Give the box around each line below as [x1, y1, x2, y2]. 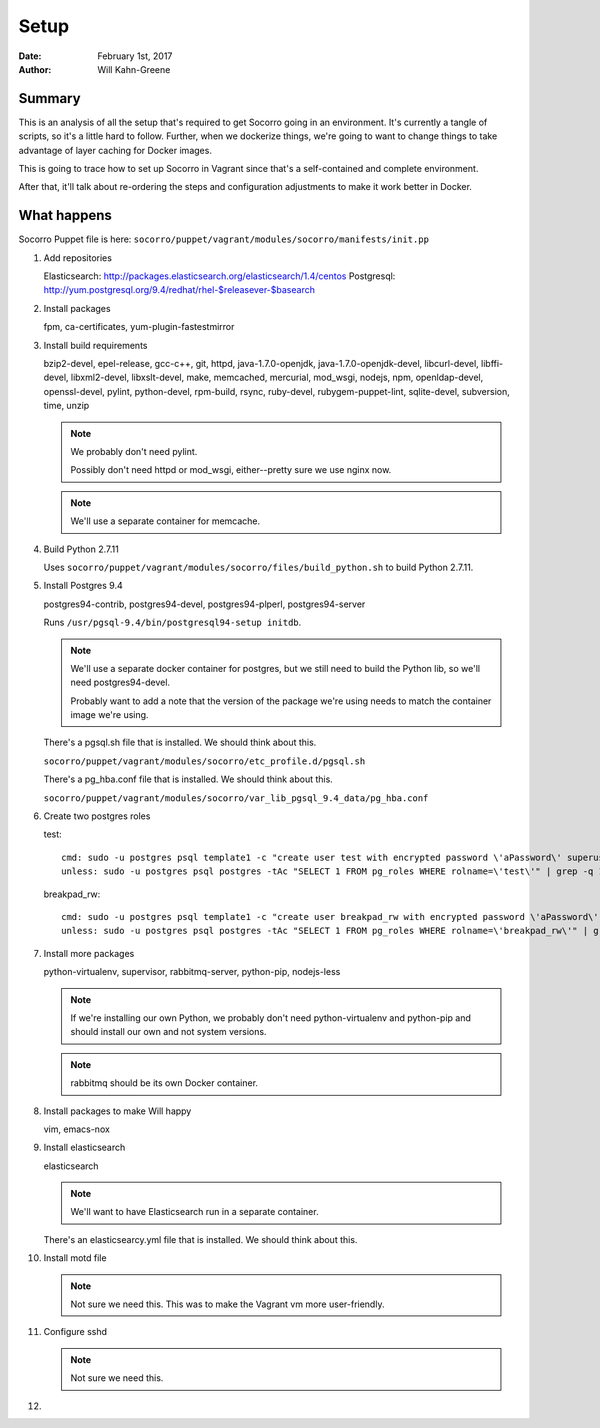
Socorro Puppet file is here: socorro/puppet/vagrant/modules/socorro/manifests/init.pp [18, 233, 430, 245]
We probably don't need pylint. [70, 446, 198, 457]
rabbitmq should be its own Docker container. [70, 1077, 259, 1089]
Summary [18, 90, 81, 107]
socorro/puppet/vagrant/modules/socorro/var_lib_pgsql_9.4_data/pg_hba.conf [43, 792, 429, 804]
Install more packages [43, 947, 135, 959]
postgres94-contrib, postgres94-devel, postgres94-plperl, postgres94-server [43, 598, 366, 610]
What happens [18, 207, 112, 224]
